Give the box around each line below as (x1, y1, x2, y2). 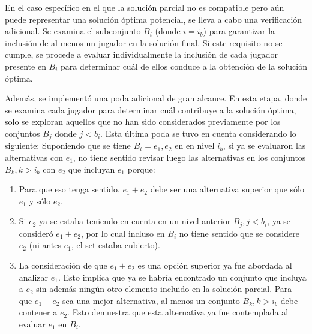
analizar (19, 270, 49, 283)
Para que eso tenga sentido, (19, 183, 120, 195)
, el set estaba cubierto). (71, 239, 160, 251)
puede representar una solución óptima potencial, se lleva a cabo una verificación (5, 13, 302, 25)
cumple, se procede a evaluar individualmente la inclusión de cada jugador (5, 48, 278, 61)
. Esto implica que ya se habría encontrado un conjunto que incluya (58, 270, 307, 283)
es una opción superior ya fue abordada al (137, 259, 292, 271)
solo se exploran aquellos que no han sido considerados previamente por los (5, 115, 281, 128)
